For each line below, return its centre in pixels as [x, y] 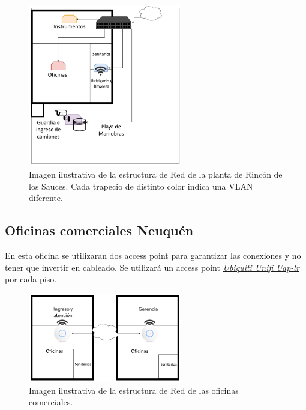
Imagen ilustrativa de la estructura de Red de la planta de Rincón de [156, 174]
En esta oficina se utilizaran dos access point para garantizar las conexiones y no [153, 255]
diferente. [46, 198]
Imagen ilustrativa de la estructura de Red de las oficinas [134, 390]
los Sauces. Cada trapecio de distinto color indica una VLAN [141, 186]
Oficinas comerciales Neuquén [99, 230]
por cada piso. [31, 279]
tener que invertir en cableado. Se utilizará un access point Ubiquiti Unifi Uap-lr [152, 267]
